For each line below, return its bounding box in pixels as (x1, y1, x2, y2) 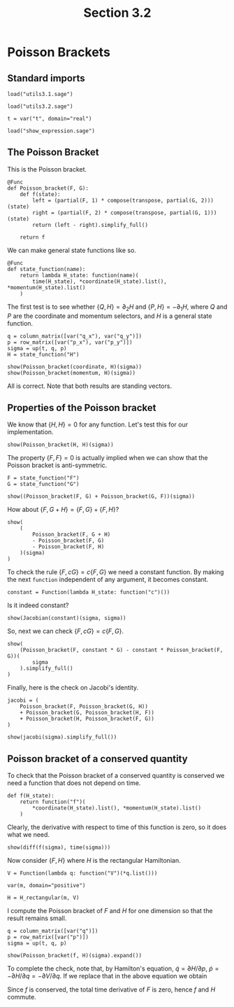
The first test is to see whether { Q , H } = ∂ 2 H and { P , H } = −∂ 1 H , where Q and (7, 303, 228, 312)
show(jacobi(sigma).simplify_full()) (7, 734, 117, 741)
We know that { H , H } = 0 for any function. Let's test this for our (7, 420, 189, 429)
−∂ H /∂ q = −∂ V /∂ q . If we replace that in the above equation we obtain (7, 972, 207, 980)
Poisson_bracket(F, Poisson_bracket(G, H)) (20, 703, 149, 710)
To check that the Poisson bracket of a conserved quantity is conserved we (7, 772, 225, 780)
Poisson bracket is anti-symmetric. (7, 461, 108, 470)
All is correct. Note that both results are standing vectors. (7, 382, 173, 390)
